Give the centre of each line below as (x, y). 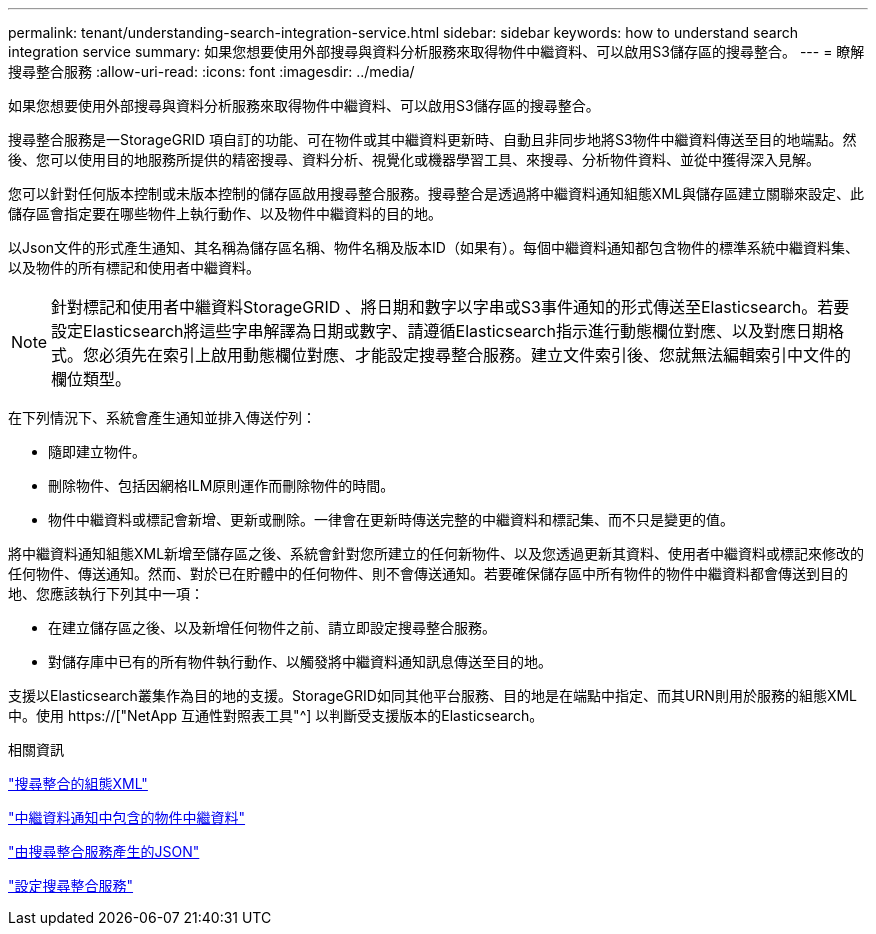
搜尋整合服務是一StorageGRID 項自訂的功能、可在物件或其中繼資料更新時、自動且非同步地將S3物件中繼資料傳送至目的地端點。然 (432, 139)
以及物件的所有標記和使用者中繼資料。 (134, 267)
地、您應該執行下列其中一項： (106, 593)
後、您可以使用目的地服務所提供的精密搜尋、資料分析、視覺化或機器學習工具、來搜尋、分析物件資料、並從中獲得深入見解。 (414, 159)
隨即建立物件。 (97, 451)
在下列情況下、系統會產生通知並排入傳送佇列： (162, 417)
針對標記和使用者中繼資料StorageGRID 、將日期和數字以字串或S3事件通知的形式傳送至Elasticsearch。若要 (450, 307)
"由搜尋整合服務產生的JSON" (104, 851)
